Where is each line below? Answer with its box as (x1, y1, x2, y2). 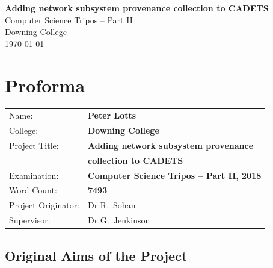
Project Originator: (9, 199, 80, 211)
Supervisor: (9, 214, 51, 226)
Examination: (9, 169, 59, 181)
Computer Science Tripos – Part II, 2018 (88, 169, 262, 181)
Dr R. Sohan (88, 199, 136, 211)
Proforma (5, 72, 85, 97)
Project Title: (9, 139, 59, 151)
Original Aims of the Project (5, 246, 188, 264)
